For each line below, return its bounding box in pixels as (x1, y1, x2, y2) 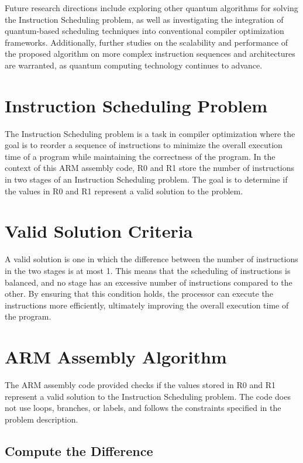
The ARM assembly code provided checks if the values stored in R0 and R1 (5, 379, 276, 391)
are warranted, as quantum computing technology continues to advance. (5, 59, 263, 71)
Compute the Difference (5, 441, 153, 459)
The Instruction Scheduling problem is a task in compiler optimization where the (5, 127, 295, 139)
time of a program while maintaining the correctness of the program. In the (5, 150, 276, 162)
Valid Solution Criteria (5, 219, 193, 243)
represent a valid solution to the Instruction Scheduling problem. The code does (5, 390, 291, 402)
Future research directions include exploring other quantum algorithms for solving (5, 2, 298, 13)
